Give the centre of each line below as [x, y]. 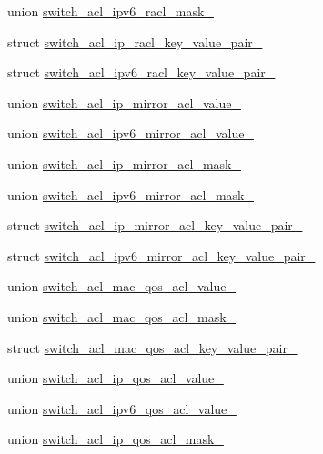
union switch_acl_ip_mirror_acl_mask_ [124, 163]
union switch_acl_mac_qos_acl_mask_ [122, 316]
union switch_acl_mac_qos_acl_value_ [121, 286]
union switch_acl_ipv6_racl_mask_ [111, 11]
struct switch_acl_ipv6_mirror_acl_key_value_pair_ [161, 255]
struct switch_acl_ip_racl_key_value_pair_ [135, 41]
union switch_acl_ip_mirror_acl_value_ [124, 102]
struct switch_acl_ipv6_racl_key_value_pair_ [141, 72]
